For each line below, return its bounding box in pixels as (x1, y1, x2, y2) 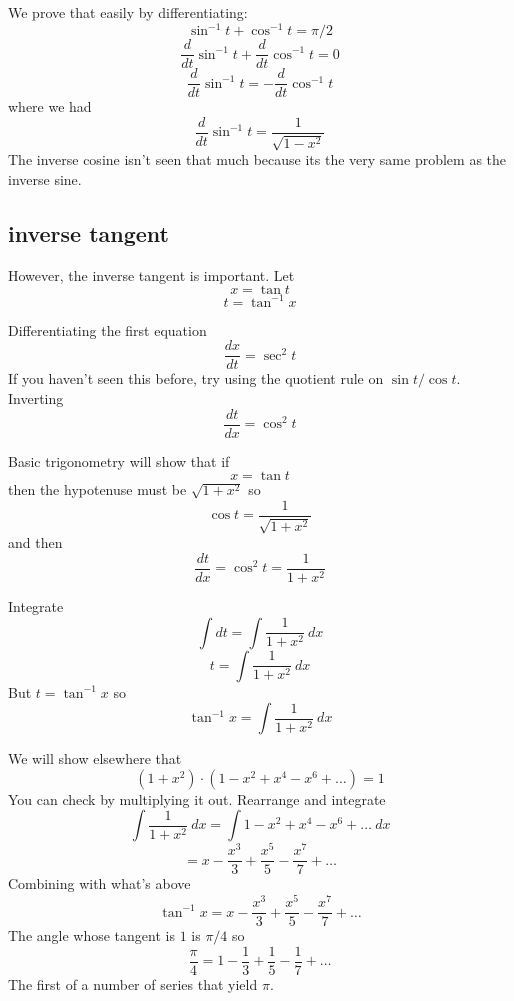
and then (8, 532, 63, 553)
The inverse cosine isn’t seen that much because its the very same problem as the (8, 149, 507, 170)
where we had (8, 96, 92, 117)
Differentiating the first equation (8, 319, 207, 340)
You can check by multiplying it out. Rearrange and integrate (8, 788, 386, 809)
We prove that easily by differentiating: (8, 2, 248, 22)
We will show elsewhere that (8, 748, 182, 769)
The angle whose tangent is (8, 925, 175, 946)
